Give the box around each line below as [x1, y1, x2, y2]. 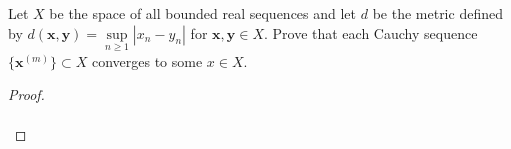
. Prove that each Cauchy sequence [263, 22, 478, 43]
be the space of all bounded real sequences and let [49, 3, 357, 23]
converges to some [91, 50, 203, 71]
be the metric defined [372, 3, 503, 23]
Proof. [8, 84, 45, 105]
